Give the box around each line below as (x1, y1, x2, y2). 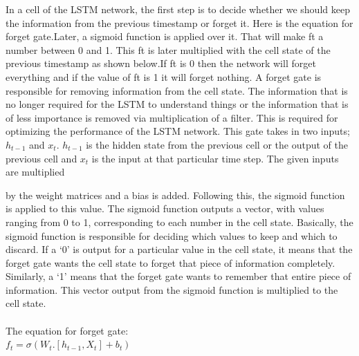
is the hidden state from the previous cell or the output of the (86, 137, 348, 151)
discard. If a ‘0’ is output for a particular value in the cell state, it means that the (6, 242, 353, 256)
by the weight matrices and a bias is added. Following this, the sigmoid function (6, 187, 345, 202)
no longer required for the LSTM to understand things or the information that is (6, 97, 349, 111)
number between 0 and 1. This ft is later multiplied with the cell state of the (6, 42, 331, 57)
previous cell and (6, 151, 77, 165)
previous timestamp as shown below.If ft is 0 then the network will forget (6, 56, 316, 71)
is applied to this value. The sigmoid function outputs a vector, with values (6, 201, 324, 216)
